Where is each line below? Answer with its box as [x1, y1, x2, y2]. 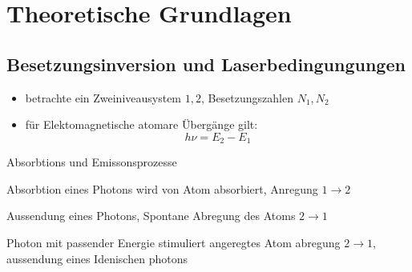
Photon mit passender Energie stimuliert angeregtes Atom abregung [6, 234, 341, 250]
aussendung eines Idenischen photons [6, 250, 188, 266]
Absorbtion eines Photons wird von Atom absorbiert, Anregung [6, 180, 318, 197]
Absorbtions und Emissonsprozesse [6, 154, 177, 170]
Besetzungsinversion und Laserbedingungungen [6, 51, 406, 76]
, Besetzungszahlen [200, 89, 293, 106]
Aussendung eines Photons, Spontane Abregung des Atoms [6, 207, 296, 224]
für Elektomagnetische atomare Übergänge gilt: [25, 116, 258, 133]
